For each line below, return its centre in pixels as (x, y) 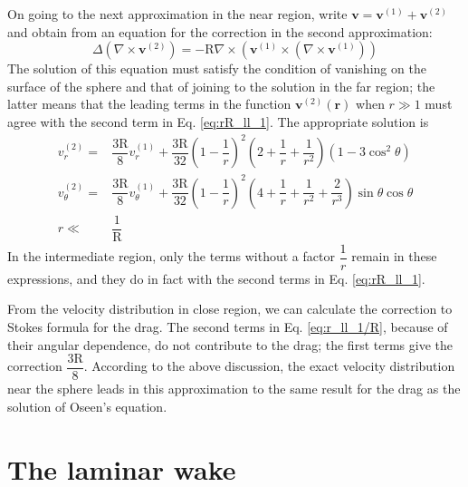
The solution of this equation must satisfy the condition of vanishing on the (217, 68)
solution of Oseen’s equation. (87, 406)
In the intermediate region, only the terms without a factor (171, 256)
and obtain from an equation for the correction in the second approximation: (220, 31)
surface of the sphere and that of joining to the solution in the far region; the (221, 86)
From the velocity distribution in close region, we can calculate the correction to (230, 309)
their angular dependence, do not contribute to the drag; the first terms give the (230, 344)
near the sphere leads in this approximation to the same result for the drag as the (234, 389)
